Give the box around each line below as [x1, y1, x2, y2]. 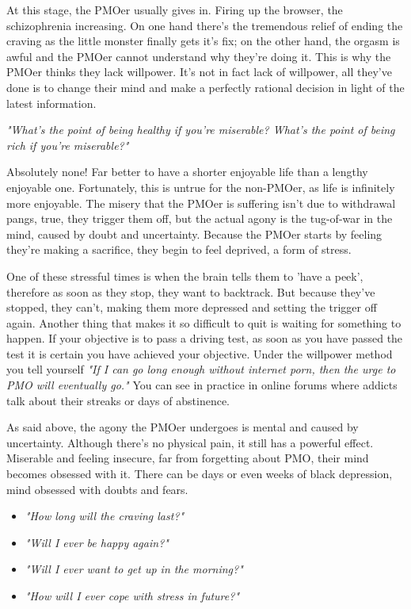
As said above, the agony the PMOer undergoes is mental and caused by [6, 419, 359, 435]
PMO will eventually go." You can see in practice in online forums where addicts [6, 377, 398, 393]
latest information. [6, 94, 97, 111]
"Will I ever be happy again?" [25, 534, 169, 550]
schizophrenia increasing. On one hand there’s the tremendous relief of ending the [6, 17, 403, 33]
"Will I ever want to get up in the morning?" [25, 561, 243, 577]
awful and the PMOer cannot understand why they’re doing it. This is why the [6, 48, 391, 64]
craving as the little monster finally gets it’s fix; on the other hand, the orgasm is [6, 33, 400, 49]
